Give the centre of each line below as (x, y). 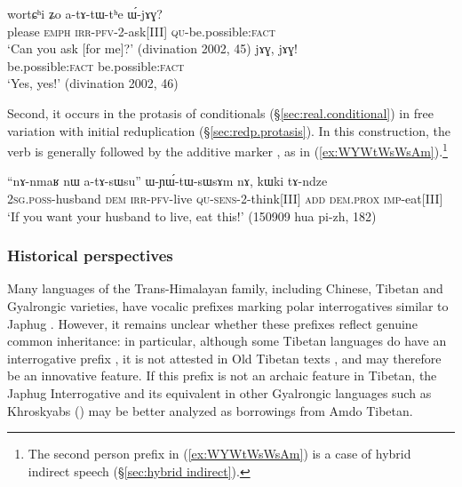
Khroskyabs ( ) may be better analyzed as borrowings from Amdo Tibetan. (210, 410)
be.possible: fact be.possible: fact (96, 65)
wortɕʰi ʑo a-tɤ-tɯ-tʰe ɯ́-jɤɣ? (85, 13)
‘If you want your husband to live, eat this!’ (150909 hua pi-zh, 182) (192, 216)
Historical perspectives (90, 255)
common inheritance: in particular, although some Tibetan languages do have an (227, 341)
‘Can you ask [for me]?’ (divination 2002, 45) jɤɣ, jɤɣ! (152, 48)
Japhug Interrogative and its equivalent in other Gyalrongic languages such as (219, 392)
